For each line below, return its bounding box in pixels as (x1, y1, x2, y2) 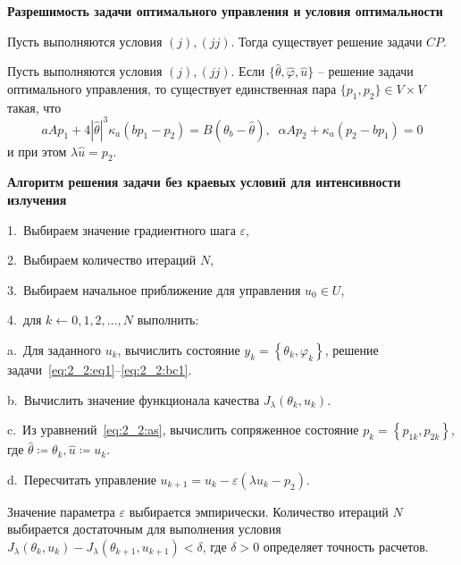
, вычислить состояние (117, 341, 240, 359)
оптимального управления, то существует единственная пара (7, 79, 337, 97)
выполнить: (137, 310, 199, 329)
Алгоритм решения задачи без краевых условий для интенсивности (7, 173, 401, 191)
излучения (7, 190, 67, 209)
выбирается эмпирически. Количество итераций (129, 502, 389, 520)
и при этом (7, 141, 67, 160)
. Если (230, 62, 265, 80)
